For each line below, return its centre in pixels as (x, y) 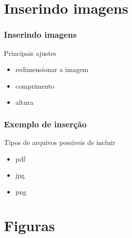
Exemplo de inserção (45, 124)
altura (24, 102)
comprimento (35, 85)
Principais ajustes (30, 53)
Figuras (29, 225)
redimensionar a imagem (52, 69)
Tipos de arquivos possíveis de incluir (60, 142)
